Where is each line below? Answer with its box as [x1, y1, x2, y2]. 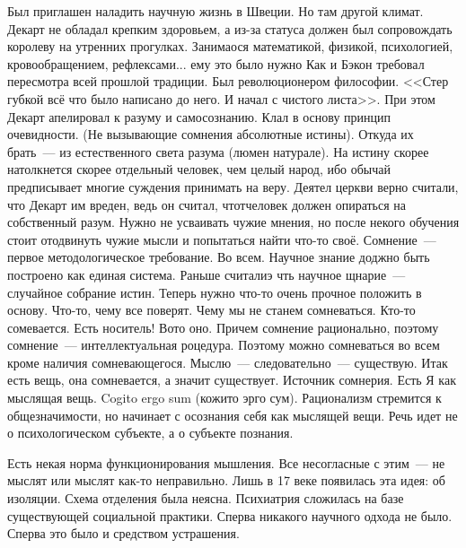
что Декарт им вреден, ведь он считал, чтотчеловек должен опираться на [7, 195, 407, 213]
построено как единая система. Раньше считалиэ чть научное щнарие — [7, 265, 406, 283]
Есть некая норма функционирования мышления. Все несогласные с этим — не [7, 453, 445, 472]
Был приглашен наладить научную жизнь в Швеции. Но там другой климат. [7, 2, 424, 20]
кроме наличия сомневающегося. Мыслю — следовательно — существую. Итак [7, 352, 448, 371]
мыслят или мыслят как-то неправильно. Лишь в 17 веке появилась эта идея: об [7, 471, 445, 490]
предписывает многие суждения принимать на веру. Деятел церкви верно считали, [7, 177, 459, 196]
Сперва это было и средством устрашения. [7, 524, 240, 543]
